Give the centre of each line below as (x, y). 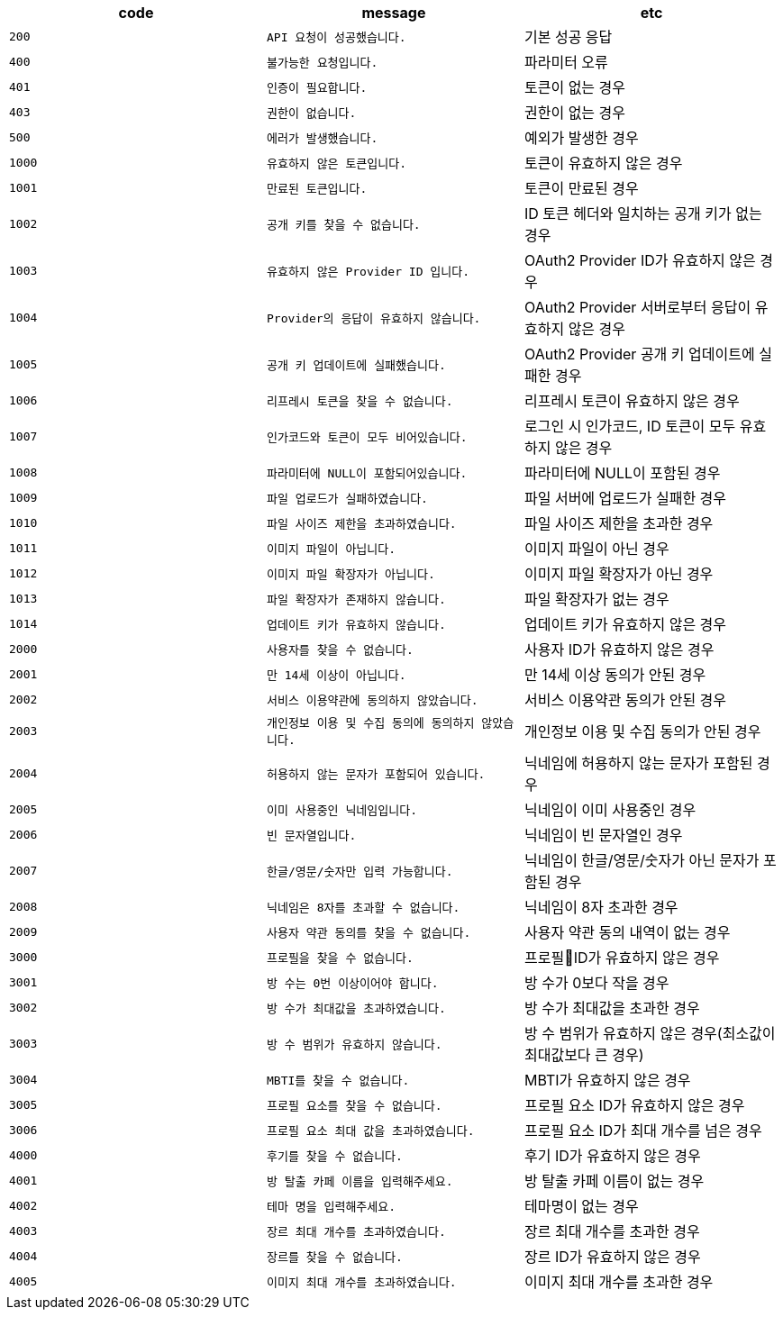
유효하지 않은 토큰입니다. (337, 163)
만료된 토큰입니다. (317, 188)
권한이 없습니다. (311, 113)
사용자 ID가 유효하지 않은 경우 (619, 649)
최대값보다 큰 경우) (584, 1055)
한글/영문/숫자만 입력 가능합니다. (360, 871)
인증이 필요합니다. (317, 87)
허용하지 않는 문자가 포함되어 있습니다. (376, 774)
